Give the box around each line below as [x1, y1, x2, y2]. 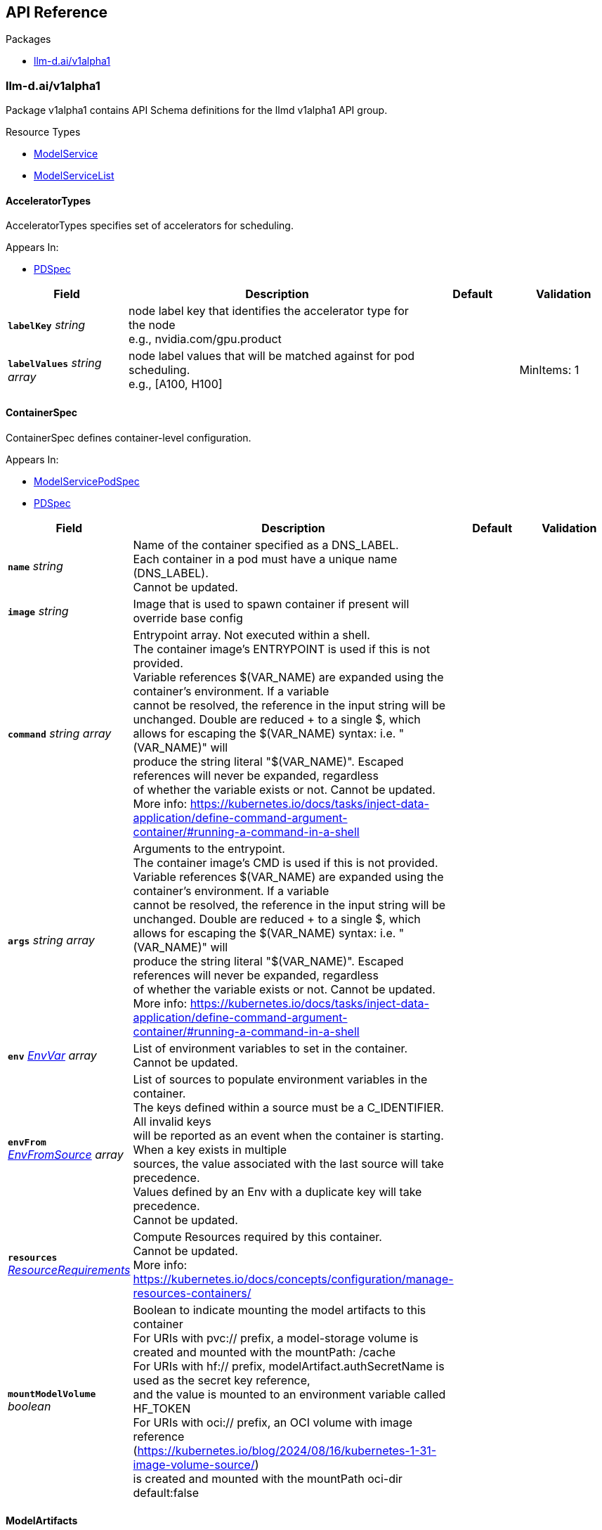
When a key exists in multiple [133, 1142, 287, 1157]
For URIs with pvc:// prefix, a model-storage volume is [133, 1330, 419, 1345]
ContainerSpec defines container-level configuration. [6, 431, 251, 444]
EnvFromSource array [8, 1147, 124, 1162]
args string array [8, 932, 95, 947]
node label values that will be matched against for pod [129, 349, 415, 364]
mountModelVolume [8, 1389, 96, 1400]
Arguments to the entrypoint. [133, 841, 285, 856]
